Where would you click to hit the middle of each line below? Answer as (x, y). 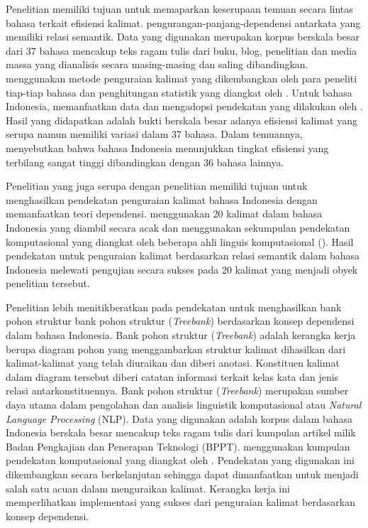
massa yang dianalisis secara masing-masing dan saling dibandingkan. (157, 64)
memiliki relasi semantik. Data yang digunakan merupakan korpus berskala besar (183, 37)
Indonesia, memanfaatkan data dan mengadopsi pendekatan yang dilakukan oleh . (184, 106)
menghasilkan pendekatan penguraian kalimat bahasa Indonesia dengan (162, 199)
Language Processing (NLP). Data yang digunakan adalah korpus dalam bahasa (179, 418)
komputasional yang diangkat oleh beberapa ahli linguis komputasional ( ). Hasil (180, 241)
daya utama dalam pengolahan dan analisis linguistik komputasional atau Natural (184, 405)
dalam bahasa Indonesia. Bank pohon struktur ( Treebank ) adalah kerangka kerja (181, 335)
